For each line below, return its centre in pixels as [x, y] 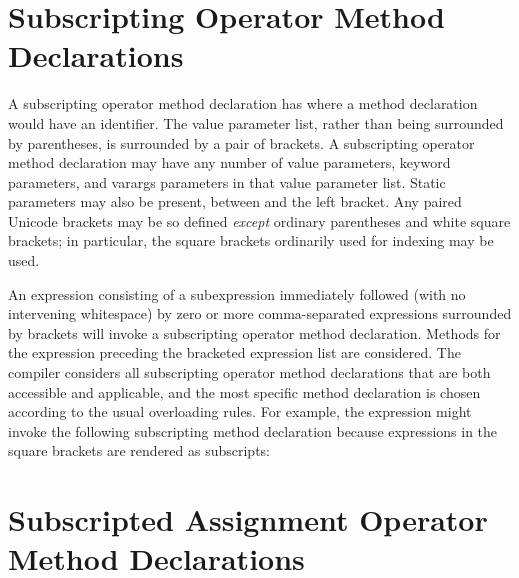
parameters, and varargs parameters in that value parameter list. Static [227, 181]
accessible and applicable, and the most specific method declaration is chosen [244, 391]
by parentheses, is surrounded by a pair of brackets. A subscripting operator [241, 142]
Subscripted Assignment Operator [248, 519]
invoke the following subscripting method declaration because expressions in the [253, 430]
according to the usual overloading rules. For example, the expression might [240, 411]
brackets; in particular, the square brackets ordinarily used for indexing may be [251, 240]
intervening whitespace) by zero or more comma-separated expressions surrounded [260, 313]
